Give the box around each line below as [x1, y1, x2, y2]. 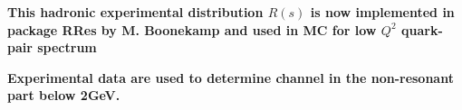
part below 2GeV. [7, 86, 120, 105]
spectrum [37, 38, 97, 57]
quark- [400, 20, 443, 39]
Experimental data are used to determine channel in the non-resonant [7, 68, 454, 87]
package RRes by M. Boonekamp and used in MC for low [7, 20, 377, 39]
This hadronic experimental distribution [7, 3, 264, 21]
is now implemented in [310, 3, 455, 21]
